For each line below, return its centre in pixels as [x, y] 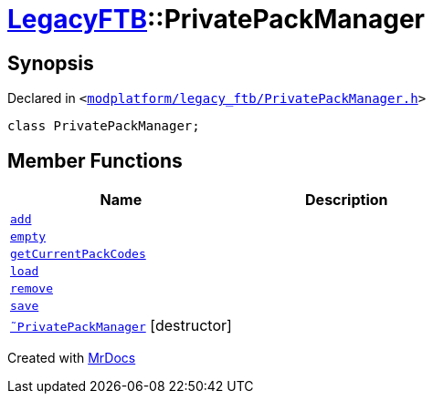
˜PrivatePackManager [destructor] [121, 326]
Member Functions [95, 160]
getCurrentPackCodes [78, 254]
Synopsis [51, 63]
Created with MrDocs [72, 358]
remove [32, 289]
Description [347, 200]
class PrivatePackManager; [104, 126]
